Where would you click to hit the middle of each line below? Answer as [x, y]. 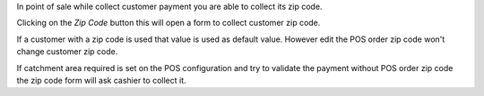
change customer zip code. [67, 52]
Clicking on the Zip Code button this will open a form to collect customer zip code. [169, 23]
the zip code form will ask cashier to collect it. [102, 80]
